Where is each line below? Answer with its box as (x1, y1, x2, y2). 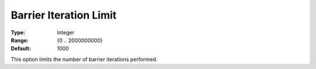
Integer (57, 29, 74, 36)
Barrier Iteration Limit (11, 9, 117, 21)
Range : (11, 37, 29, 43)
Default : (11, 45, 32, 52)
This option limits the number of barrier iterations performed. (11, 56, 158, 63)
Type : (11, 29, 26, 36)
